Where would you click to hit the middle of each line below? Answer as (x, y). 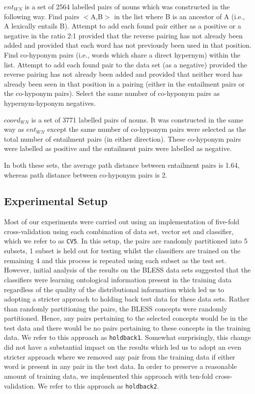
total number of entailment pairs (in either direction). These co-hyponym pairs (123, 138)
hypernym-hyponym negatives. (50, 103)
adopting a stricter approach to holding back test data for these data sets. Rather (127, 299)
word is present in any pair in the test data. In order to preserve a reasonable (120, 366)
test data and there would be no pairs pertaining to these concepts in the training (127, 327)
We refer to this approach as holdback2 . (98, 385)
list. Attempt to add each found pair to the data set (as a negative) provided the (126, 64)
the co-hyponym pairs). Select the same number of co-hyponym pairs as (112, 93)
